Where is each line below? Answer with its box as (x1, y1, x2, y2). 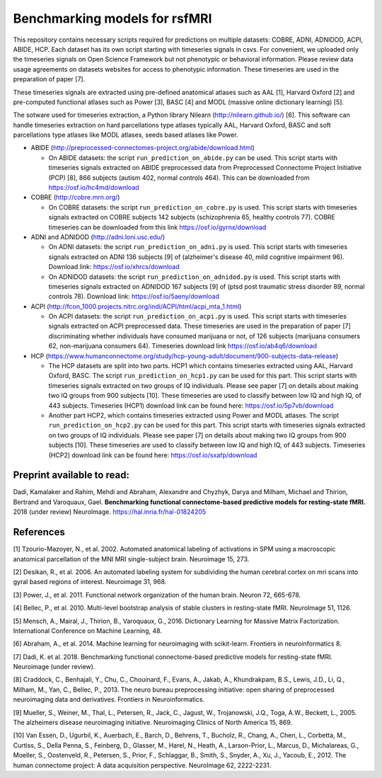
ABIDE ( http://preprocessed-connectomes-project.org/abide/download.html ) (30, 144, 255, 152)
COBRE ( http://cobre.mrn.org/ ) (30, 193, 120, 202)
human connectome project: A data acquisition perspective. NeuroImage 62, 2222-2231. (13, 761, 272, 770)
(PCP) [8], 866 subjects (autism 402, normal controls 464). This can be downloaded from (48, 173, 310, 182)
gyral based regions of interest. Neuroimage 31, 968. (13, 578, 167, 586)
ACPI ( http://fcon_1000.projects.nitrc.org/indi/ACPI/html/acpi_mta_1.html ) (30, 302, 242, 311)
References (13, 526, 65, 538)
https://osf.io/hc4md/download (48, 183, 139, 192)
